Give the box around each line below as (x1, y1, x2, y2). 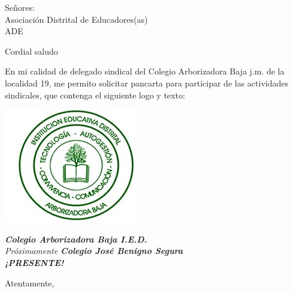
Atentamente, (5, 276, 55, 289)
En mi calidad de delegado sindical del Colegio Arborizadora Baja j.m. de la (5, 65, 285, 77)
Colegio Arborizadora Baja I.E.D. (5, 232, 147, 245)
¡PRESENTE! (5, 256, 64, 268)
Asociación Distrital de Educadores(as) (5, 13, 148, 25)
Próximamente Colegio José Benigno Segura (5, 244, 183, 257)
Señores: (5, 1, 35, 13)
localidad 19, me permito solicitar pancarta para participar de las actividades (5, 76, 288, 89)
